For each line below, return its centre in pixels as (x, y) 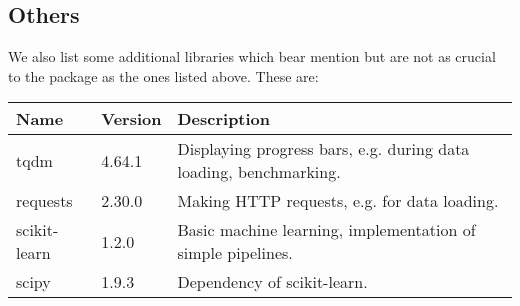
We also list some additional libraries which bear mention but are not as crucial (252, 56)
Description (224, 119)
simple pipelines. (235, 253)
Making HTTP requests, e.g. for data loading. (338, 201)
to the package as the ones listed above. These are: (163, 75)
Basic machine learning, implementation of (326, 230)
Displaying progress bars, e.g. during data (323, 149)
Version (131, 119)
